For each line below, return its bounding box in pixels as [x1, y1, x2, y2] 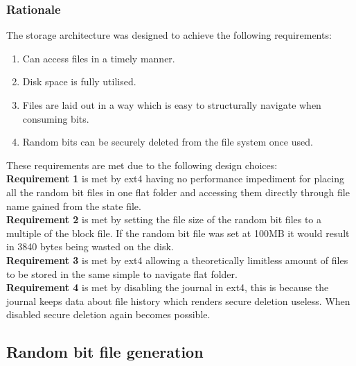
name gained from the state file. [6, 198, 141, 213]
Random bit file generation [6, 341, 204, 363]
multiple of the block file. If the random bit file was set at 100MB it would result [6, 225, 350, 240]
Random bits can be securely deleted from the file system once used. [22, 134, 313, 149]
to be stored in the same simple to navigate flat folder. [6, 266, 238, 281]
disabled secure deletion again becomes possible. [6, 307, 211, 322]
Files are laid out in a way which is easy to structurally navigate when [22, 98, 321, 112]
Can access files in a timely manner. [22, 51, 175, 65]
